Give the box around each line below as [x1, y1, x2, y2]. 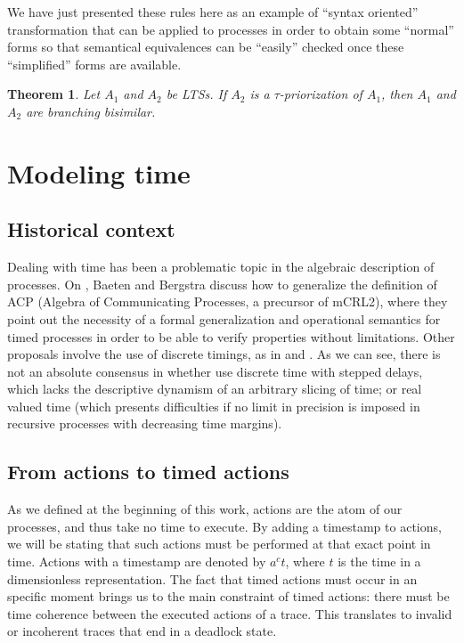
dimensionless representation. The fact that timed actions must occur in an [7, 569, 418, 588]
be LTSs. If [166, 85, 227, 103]
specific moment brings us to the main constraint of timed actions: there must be [7, 587, 450, 606]
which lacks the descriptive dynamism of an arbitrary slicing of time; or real [7, 379, 422, 398]
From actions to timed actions [7, 458, 289, 485]
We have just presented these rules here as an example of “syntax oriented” [7, 3, 419, 20]
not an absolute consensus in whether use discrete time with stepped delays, [7, 362, 423, 380]
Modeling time [7, 154, 191, 191]
